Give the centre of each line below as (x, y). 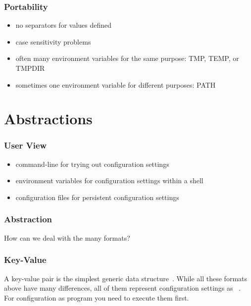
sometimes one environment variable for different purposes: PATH (116, 84)
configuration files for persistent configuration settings (97, 197)
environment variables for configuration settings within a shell (109, 180)
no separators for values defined (64, 25)
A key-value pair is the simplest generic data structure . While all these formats (126, 278)
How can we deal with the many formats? (67, 237)
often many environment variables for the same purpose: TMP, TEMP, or (127, 58)
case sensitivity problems (53, 41)
